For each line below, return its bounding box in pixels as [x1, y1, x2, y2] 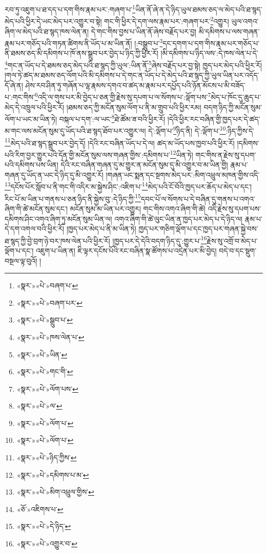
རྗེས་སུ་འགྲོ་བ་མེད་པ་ [207, 235, 258, 246]
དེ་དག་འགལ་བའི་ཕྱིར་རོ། [5, 223, 65, 234]
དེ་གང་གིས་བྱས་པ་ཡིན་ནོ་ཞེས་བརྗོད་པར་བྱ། [91, 26, 197, 36]
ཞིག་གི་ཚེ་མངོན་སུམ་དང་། [5, 203, 68, 214]
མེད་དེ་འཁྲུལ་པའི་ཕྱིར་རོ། [5, 101, 65, 112]
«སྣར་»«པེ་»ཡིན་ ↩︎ [16, 349, 68, 359]
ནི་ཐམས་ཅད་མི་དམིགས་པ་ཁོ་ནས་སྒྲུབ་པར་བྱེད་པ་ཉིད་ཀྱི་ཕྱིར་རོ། [5, 48, 158, 58]
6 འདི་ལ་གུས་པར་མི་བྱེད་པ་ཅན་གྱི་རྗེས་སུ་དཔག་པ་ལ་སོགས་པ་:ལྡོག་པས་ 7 [34, 90, 211, 102]
